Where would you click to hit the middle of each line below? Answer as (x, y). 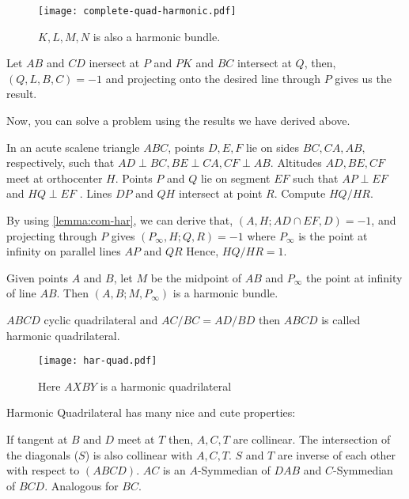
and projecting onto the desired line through (213, 78)
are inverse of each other (337, 454)
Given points (37, 277)
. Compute (300, 193)
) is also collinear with (139, 454)
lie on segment (235, 178)
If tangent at (37, 439)
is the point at (333, 235)
